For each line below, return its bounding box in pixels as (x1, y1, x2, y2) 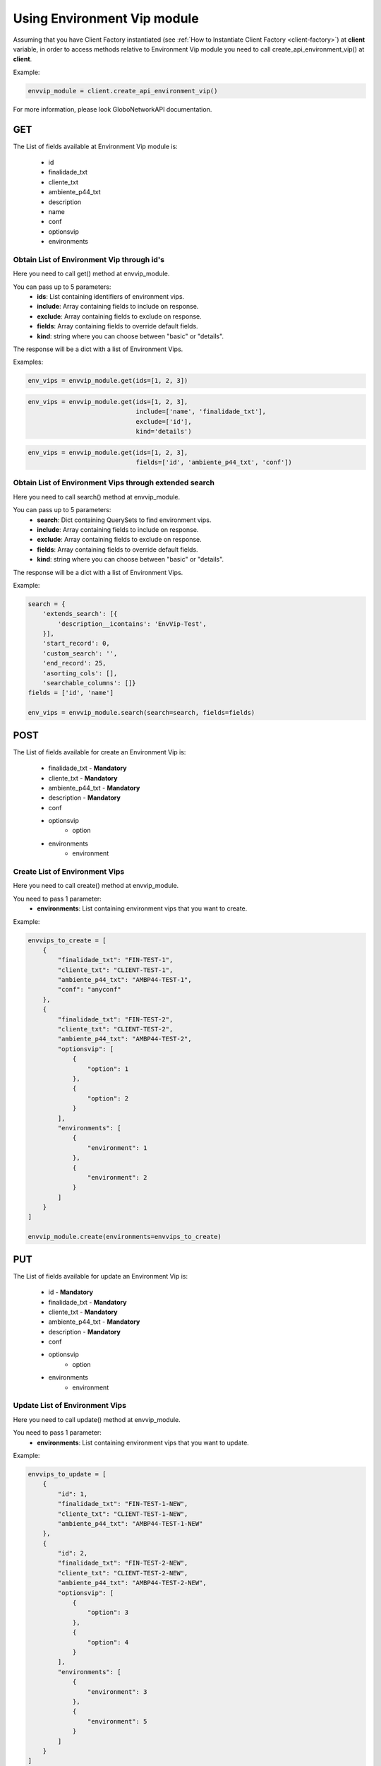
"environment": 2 (87, 1173, 147, 1181)
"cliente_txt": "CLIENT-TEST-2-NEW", (57, 1569, 188, 1577)
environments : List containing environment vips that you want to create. (37, 904, 248, 913)
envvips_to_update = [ (28, 1470, 107, 1478)
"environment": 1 (87, 1144, 147, 1151)
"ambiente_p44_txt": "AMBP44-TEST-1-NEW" (57, 1519, 203, 1527)
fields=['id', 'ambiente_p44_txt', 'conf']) (135, 458, 293, 466)
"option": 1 (87, 1065, 129, 1073)
